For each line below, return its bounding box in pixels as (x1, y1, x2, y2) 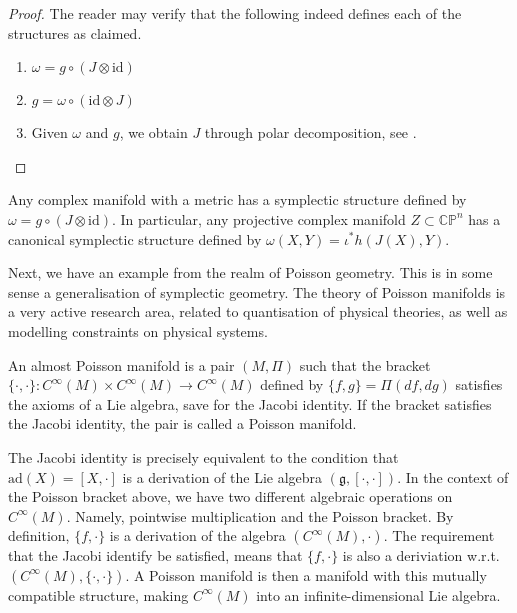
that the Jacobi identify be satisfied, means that (8, 545, 303, 566)
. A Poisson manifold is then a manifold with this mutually (125, 564, 487, 585)
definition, (8, 525, 70, 546)
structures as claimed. (8, 22, 142, 43)
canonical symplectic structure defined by (8, 228, 262, 249)
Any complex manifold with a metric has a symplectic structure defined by (8, 189, 467, 210)
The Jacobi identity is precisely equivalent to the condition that (8, 446, 399, 467)
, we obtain (119, 122, 188, 143)
